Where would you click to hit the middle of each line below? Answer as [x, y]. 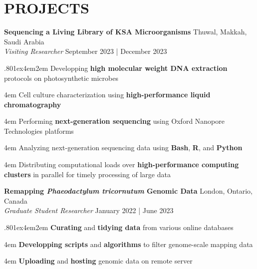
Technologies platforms [39, 131]
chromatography [33, 104]
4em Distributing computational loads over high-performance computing [122, 164]
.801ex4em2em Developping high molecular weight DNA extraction [116, 68]
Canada [16, 200]
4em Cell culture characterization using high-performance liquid [107, 95]
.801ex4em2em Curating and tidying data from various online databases [119, 227]
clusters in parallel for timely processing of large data [87, 174]
